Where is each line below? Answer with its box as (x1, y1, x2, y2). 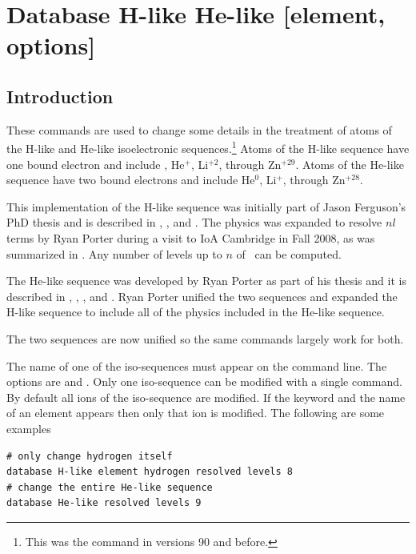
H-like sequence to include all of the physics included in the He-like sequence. (6, 303, 385, 320)
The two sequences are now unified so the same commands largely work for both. (6, 330, 404, 347)
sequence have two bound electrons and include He (6, 171, 255, 188)
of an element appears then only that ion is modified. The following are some (6, 404, 385, 421)
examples (6, 420, 51, 436)
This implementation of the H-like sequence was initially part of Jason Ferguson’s (6, 198, 406, 215)
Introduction (6, 83, 114, 108)
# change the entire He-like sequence (6, 481, 213, 493)
